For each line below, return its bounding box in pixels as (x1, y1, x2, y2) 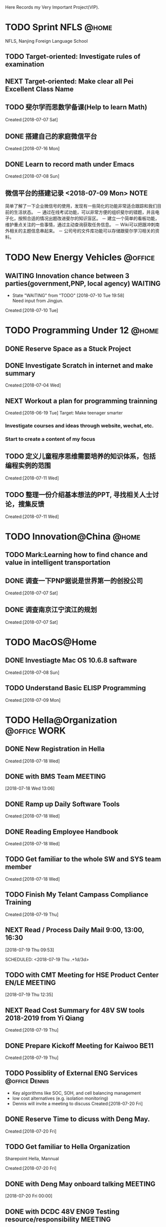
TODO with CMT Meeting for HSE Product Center (5, 971, 159, 979)
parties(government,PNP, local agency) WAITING (5, 279, 161, 288)
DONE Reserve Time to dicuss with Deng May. (5, 1115, 150, 1124)
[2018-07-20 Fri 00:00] (5, 1193, 53, 1199)
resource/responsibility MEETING (5, 1215, 111, 1224)
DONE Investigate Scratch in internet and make (5, 361, 153, 370)
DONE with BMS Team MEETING (5, 772, 106, 781)
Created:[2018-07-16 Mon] (5, 146, 60, 152)
